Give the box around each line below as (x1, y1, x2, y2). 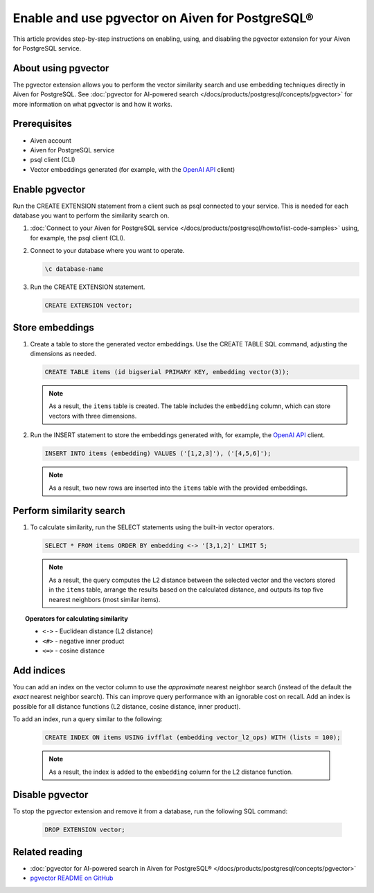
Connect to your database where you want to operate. (30, 247, 185, 255)
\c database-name (44, 265, 104, 273)
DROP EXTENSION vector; (44, 826, 126, 834)
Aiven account (30, 136, 72, 145)
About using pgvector (12, 62, 109, 74)
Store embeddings (12, 321, 95, 333)
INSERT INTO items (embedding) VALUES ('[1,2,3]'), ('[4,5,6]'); (44, 450, 271, 457)
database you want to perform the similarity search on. (12, 211, 170, 220)
